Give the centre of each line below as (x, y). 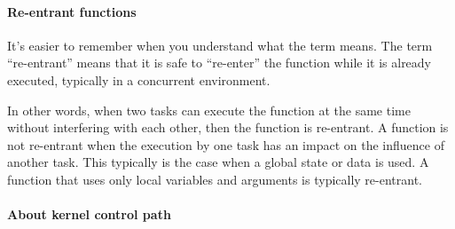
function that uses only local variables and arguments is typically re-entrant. (215, 179)
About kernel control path (89, 214)
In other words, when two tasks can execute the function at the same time (209, 110)
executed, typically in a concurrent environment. (139, 79)
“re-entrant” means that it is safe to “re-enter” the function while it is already (220, 63)
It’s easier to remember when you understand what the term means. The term (220, 45)
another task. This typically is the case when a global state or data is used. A (218, 162)
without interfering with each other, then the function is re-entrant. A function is (228, 127)
